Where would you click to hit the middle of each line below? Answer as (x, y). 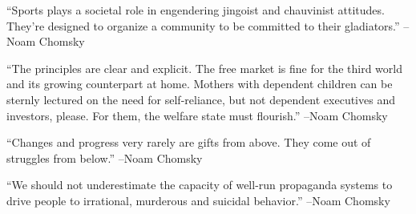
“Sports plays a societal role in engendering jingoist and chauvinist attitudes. (196, 10)
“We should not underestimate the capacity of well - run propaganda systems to (200, 185)
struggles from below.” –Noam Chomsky (105, 157)
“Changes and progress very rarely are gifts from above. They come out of (189, 142)
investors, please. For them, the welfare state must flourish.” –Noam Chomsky (197, 115)
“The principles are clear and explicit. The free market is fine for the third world (204, 68)
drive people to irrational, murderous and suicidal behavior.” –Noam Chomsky (198, 200)
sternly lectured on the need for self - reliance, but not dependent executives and (201, 99)
